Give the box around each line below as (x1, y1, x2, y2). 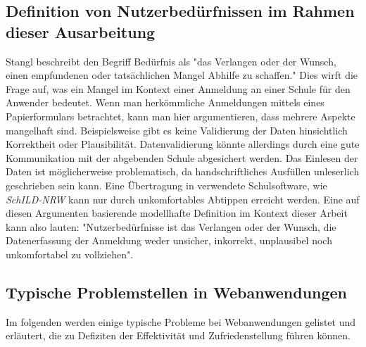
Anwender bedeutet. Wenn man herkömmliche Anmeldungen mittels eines (6, 95, 324, 110)
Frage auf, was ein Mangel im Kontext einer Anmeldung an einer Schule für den (6, 81, 351, 96)
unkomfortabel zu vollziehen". (6, 246, 134, 261)
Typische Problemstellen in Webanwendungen (6, 281, 348, 303)
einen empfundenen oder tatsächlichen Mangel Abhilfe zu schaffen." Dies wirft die (6, 68, 358, 82)
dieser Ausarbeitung (6, 20, 156, 42)
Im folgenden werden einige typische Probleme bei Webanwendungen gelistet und (6, 314, 356, 329)
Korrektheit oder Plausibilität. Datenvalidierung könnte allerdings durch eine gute (6, 137, 360, 151)
